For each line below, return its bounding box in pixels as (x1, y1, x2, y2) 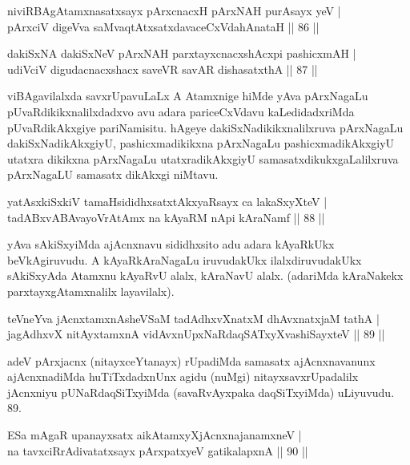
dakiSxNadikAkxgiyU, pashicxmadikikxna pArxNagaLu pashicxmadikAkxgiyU (7, 135, 395, 152)
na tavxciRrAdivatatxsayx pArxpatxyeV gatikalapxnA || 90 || (7, 442, 308, 459)
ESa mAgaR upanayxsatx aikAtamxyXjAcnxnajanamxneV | (7, 427, 302, 443)
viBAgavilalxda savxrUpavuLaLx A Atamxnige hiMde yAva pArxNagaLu (7, 87, 368, 104)
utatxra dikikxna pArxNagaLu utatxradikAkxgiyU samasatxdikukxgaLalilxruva (7, 150, 399, 167)
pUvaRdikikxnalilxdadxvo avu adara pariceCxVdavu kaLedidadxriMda (7, 103, 355, 119)
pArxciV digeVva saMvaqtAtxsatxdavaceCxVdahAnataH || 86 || (7, 18, 320, 34)
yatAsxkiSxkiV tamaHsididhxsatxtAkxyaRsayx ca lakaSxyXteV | (7, 192, 328, 209)
